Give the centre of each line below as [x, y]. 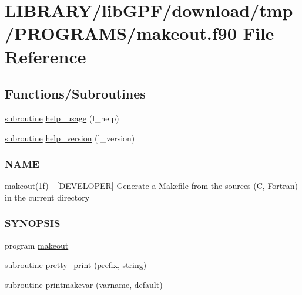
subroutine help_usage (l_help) [62, 118]
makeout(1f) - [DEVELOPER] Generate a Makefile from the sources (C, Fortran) [152, 186]
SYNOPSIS [33, 223]
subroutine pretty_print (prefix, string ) [76, 265]
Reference [46, 56]
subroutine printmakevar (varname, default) [84, 284]
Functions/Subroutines [75, 94]
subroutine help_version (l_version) [70, 138]
